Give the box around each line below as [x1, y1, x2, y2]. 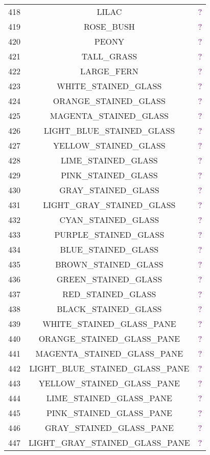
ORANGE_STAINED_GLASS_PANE [38, 333, 180, 344]
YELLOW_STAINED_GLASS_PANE [38, 377, 180, 389]
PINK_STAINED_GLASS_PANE [46, 407, 172, 419]
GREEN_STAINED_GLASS [56, 273, 162, 285]
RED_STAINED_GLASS [62, 288, 156, 300]
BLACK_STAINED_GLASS [57, 303, 162, 315]
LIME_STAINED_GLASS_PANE [46, 392, 172, 404]
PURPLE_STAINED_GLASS [54, 229, 165, 240]
